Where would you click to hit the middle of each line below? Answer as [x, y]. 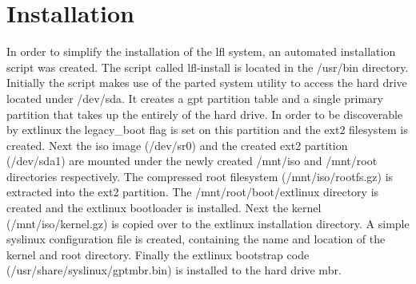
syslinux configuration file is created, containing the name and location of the [196, 239]
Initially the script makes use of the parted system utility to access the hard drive [207, 83]
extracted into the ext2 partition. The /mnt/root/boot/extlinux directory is [193, 192]
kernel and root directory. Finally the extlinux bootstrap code [158, 254]
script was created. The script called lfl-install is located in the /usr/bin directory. [208, 67]
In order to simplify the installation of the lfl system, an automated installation [201, 51]
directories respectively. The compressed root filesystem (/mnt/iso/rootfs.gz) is [200, 176]
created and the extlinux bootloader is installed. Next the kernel [164, 208]
